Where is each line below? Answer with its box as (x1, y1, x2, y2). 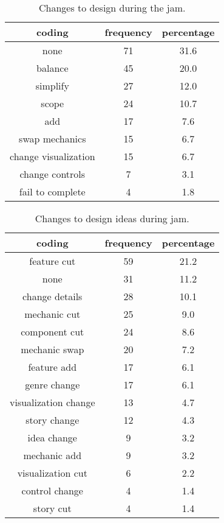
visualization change (10, 395, 95, 409)
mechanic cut (24, 307, 81, 321)
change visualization (10, 149, 95, 163)
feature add (28, 360, 77, 374)
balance (36, 61, 69, 75)
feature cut (29, 254, 76, 268)
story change (25, 413, 80, 427)
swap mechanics (19, 132, 86, 146)
